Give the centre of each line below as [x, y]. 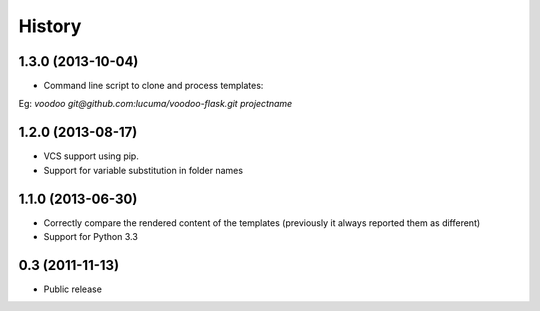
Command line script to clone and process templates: [153, 86]
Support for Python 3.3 [91, 237]
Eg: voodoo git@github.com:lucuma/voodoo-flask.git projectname [155, 104]
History [50, 26]
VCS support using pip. [91, 156]
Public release [72, 289]
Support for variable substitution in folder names [143, 170]
